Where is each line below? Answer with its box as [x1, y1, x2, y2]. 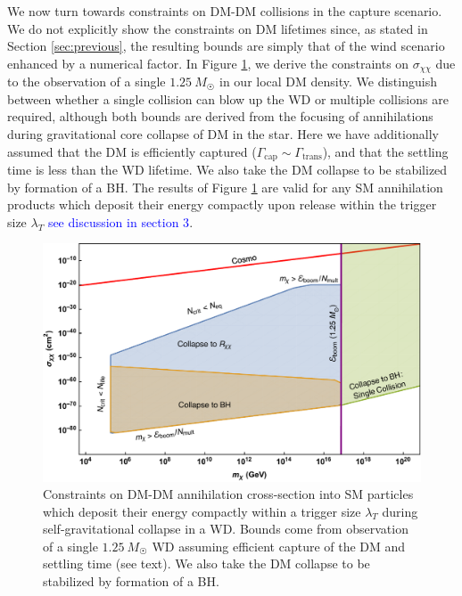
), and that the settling [322, 142, 449, 160]
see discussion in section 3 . [47, 212, 194, 231]
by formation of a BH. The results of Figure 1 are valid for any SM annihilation [7, 177, 443, 196]
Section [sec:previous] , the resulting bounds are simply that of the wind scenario [7, 37, 445, 55]
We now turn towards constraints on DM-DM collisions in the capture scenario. [7, 2, 442, 20]
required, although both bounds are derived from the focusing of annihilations [7, 107, 433, 126]
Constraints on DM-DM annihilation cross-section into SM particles [43, 485, 414, 503]
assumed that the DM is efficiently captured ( [7, 142, 257, 160]
